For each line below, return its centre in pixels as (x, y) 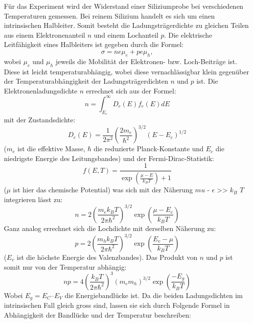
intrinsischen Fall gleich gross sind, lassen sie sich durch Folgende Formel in (117, 305)
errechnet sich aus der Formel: (131, 90)
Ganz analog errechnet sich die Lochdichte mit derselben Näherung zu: (110, 228)
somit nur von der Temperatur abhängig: (65, 266)
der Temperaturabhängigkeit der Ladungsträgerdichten (86, 81)
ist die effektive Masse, (51, 149)
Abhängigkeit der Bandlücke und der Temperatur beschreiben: (98, 314)
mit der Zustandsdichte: (40, 120)
